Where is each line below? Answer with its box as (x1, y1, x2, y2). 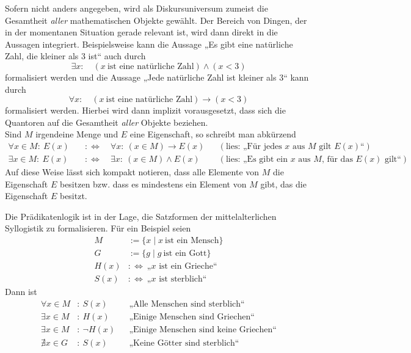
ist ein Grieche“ (159, 262, 217, 271)
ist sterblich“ (159, 275, 207, 284)
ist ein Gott (163, 249, 207, 258)
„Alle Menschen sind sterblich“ (129, 299, 245, 308)
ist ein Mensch (165, 236, 219, 245)
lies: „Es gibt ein (225, 155, 288, 164)
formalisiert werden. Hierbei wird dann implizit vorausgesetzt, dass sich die (5, 104, 286, 117)
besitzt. (59, 189, 87, 202)
